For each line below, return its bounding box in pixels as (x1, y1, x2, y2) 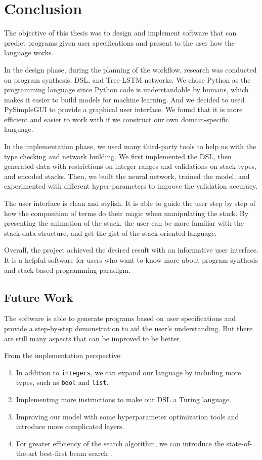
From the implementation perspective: (4, 350, 122, 361)
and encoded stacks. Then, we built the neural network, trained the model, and (4, 170, 250, 181)
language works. (4, 47, 54, 58)
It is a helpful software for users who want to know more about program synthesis (4, 255, 258, 265)
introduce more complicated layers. (16, 421, 124, 432)
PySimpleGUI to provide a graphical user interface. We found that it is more (4, 104, 243, 115)
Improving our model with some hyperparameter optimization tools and (16, 411, 239, 421)
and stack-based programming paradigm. (4, 264, 130, 275)
